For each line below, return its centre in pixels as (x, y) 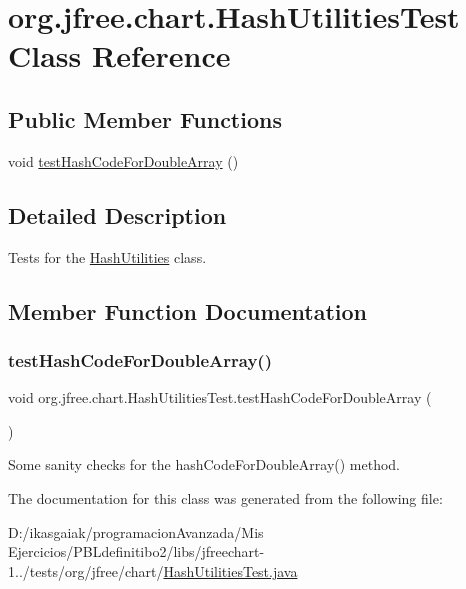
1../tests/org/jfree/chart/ (86, 570)
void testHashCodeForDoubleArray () (123, 160)
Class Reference (119, 55)
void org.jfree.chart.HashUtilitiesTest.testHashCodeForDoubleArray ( (220, 397)
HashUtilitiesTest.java (230, 570)
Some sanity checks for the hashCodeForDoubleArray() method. (204, 464)
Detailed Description (117, 214)
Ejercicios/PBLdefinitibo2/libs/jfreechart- (136, 551)
